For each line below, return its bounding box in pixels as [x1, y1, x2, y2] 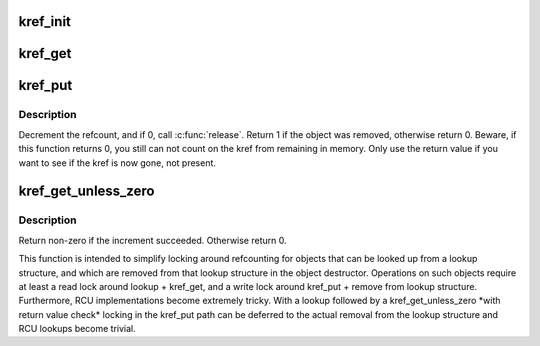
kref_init [18, 13, 72, 30]
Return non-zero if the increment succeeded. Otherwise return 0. [18, 234, 287, 246]
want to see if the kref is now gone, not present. [18, 156, 217, 169]
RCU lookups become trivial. [18, 323, 137, 335]
